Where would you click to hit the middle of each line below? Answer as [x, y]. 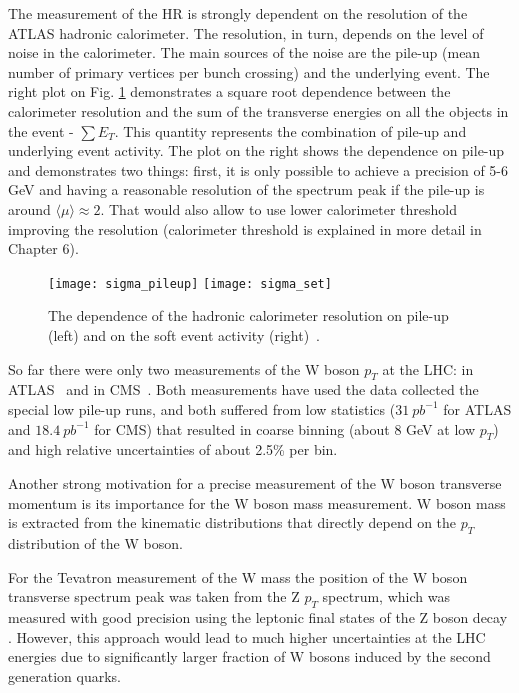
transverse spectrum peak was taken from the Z [154, 596]
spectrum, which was [386, 596]
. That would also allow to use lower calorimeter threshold [279, 208]
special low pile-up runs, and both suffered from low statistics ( [202, 408]
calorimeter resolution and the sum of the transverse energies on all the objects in [258, 110]
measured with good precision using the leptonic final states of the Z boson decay [258, 616]
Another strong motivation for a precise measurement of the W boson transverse [255, 482]
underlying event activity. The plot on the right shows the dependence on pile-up [256, 150]
